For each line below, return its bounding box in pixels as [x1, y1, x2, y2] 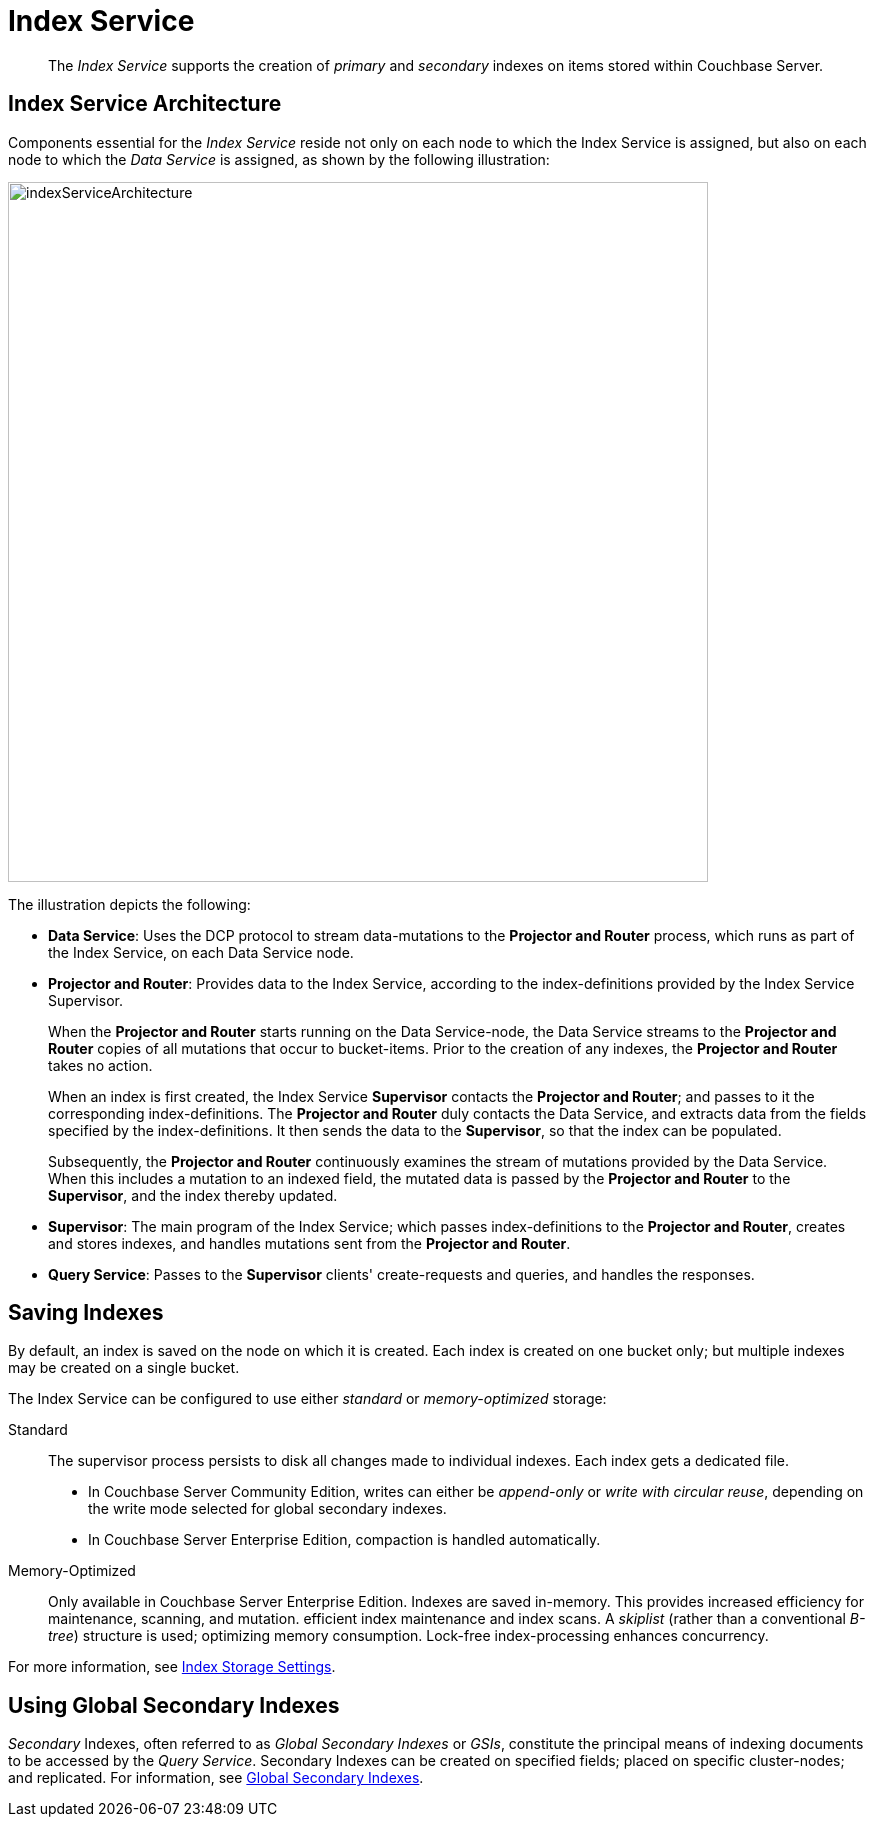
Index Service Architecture [8, 91, 282, 117]
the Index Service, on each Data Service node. [48, 943, 354, 961]
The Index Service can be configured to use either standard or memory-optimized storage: [8, 1390, 607, 1408]
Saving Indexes [8, 1300, 164, 1326]
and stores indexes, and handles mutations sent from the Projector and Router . [48, 1234, 571, 1252]
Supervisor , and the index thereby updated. [48, 1186, 338, 1204]
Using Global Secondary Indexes [8, 1692, 340, 1718]
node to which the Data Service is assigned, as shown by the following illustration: [8, 150, 550, 168]
